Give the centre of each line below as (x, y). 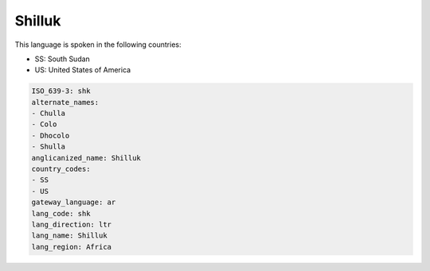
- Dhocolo (51, 135)
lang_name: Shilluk (69, 236)
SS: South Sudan (63, 59)
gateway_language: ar (74, 202)
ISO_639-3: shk (61, 91)
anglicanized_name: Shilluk (86, 158)
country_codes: (61, 169)
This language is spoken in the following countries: (98, 45)
